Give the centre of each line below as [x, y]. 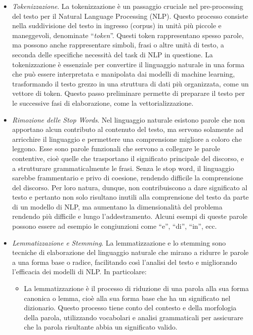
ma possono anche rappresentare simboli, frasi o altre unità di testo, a [118, 45]
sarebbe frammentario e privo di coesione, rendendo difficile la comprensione [127, 178]
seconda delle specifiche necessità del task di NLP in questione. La [112, 54]
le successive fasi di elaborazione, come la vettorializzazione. [103, 103]
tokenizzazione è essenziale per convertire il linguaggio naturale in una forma [128, 64]
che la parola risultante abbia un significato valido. [101, 327]
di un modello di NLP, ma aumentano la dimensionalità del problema [117, 206]
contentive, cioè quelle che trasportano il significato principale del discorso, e [128, 158]
